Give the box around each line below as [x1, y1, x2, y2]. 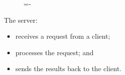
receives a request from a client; [15, 31, 110, 41]
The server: [4, 15, 38, 25]
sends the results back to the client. [15, 63, 122, 74]
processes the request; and [15, 47, 94, 57]
